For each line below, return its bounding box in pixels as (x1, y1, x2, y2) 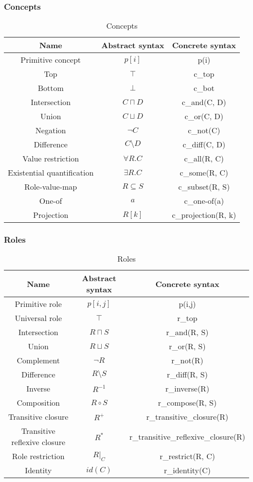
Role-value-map (24, 181, 77, 193)
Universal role (15, 312, 62, 324)
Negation (35, 125, 66, 136)
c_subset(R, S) (178, 181, 230, 193)
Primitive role (15, 298, 62, 310)
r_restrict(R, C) (160, 450, 215, 462)
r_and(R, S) (166, 326, 209, 338)
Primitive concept (20, 54, 81, 66)
